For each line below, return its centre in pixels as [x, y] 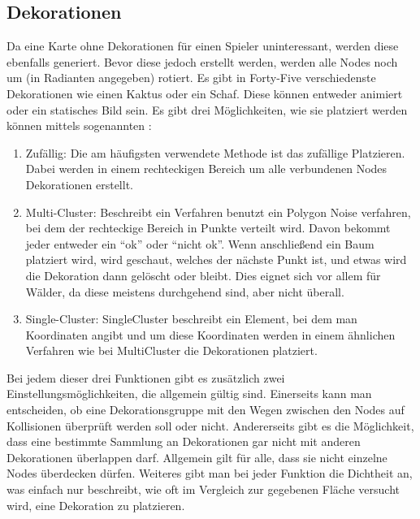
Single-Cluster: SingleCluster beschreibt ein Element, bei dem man [191, 319]
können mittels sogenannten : [79, 125]
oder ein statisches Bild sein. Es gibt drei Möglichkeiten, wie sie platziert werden [207, 109]
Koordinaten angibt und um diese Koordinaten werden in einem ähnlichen [210, 334]
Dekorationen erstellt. [79, 184]
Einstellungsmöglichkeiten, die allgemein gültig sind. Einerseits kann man [189, 394]
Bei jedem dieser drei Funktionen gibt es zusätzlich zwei [146, 377]
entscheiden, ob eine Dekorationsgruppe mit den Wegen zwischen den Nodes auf [206, 410]
